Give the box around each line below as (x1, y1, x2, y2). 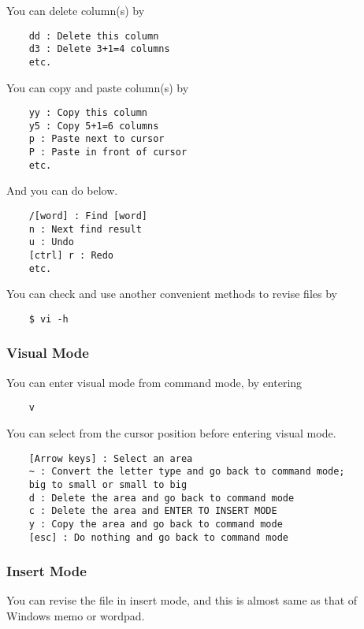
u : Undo (28, 236, 74, 248)
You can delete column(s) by (6, 2, 145, 18)
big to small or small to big (28, 478, 188, 490)
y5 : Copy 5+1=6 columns (28, 120, 159, 132)
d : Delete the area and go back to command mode (28, 492, 295, 504)
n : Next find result (28, 223, 142, 235)
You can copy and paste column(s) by (6, 79, 189, 95)
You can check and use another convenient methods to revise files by (6, 285, 337, 302)
